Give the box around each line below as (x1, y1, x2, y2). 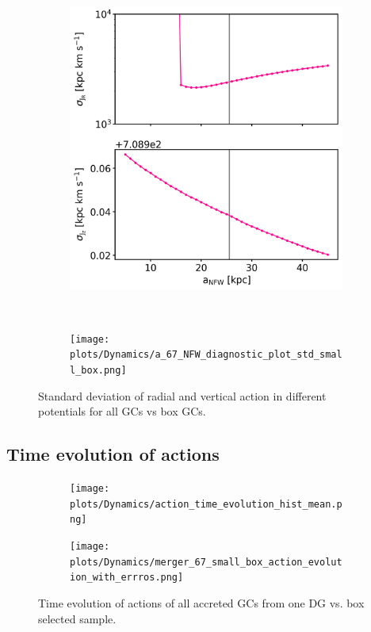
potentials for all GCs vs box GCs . (38, 403, 206, 419)
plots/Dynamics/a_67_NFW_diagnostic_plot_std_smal (70, 349, 342, 361)
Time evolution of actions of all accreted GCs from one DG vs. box (38, 595, 365, 611)
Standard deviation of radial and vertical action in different (38, 387, 327, 404)
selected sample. (38, 610, 117, 626)
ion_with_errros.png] (70, 572, 184, 584)
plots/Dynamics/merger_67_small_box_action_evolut (70, 556, 342, 568)
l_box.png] (70, 365, 127, 377)
